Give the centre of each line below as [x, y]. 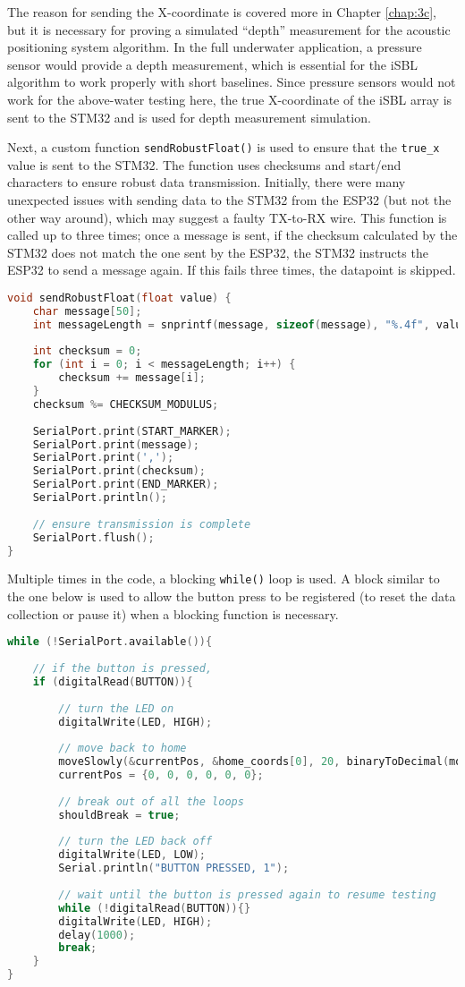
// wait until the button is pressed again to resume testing [247, 894]
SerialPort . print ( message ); [116, 444]
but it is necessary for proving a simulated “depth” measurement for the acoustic [229, 29]
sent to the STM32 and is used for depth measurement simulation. [189, 117]
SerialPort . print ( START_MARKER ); [132, 431]
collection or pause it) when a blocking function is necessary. [173, 613]
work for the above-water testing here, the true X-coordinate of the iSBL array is [230, 99]
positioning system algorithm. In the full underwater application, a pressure [215, 47]
